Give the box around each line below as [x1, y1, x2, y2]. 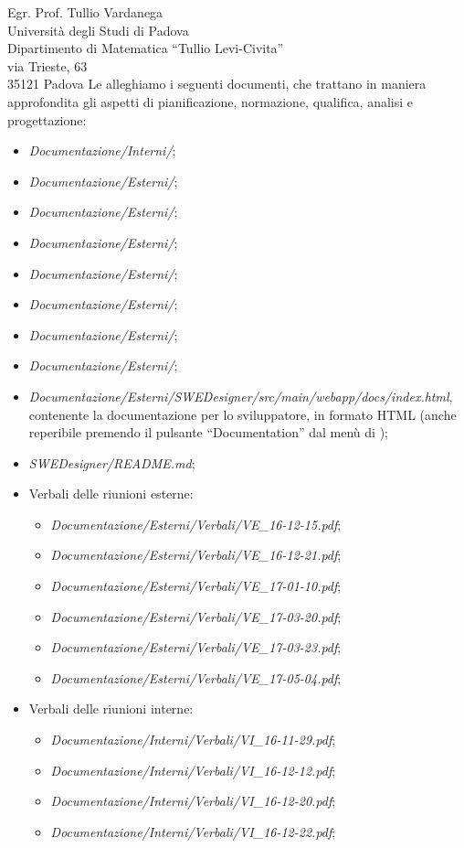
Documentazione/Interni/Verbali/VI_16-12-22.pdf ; [50, 821, 336, 841]
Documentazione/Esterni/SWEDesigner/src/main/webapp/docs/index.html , [28, 386, 453, 405]
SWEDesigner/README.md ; [28, 453, 195, 472]
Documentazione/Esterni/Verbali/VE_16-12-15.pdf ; [50, 514, 342, 533]
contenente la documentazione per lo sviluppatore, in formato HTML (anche [28, 404, 457, 424]
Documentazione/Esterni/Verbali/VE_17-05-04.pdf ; [50, 668, 342, 687]
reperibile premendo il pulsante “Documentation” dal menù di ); [28, 423, 388, 442]
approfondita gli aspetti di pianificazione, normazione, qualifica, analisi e [7, 91, 414, 111]
